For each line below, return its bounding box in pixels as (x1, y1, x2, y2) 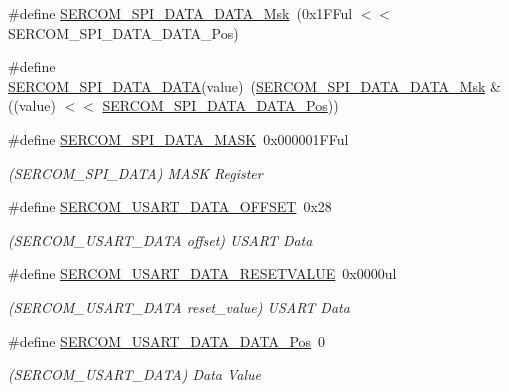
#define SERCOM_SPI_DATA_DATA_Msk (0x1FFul (8, 3, 353, 23)
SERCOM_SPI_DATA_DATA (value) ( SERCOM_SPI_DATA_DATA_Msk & (8, 75, 501, 96)
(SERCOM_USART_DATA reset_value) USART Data (8, 296, 350, 317)
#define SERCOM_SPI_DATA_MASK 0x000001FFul (8, 128, 349, 149)
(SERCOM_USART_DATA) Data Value (8, 364, 262, 385)
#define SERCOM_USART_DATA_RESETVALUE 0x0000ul (8, 263, 397, 284)
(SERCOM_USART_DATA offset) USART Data (8, 229, 313, 250)
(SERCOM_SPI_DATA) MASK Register (8, 162, 263, 183)
